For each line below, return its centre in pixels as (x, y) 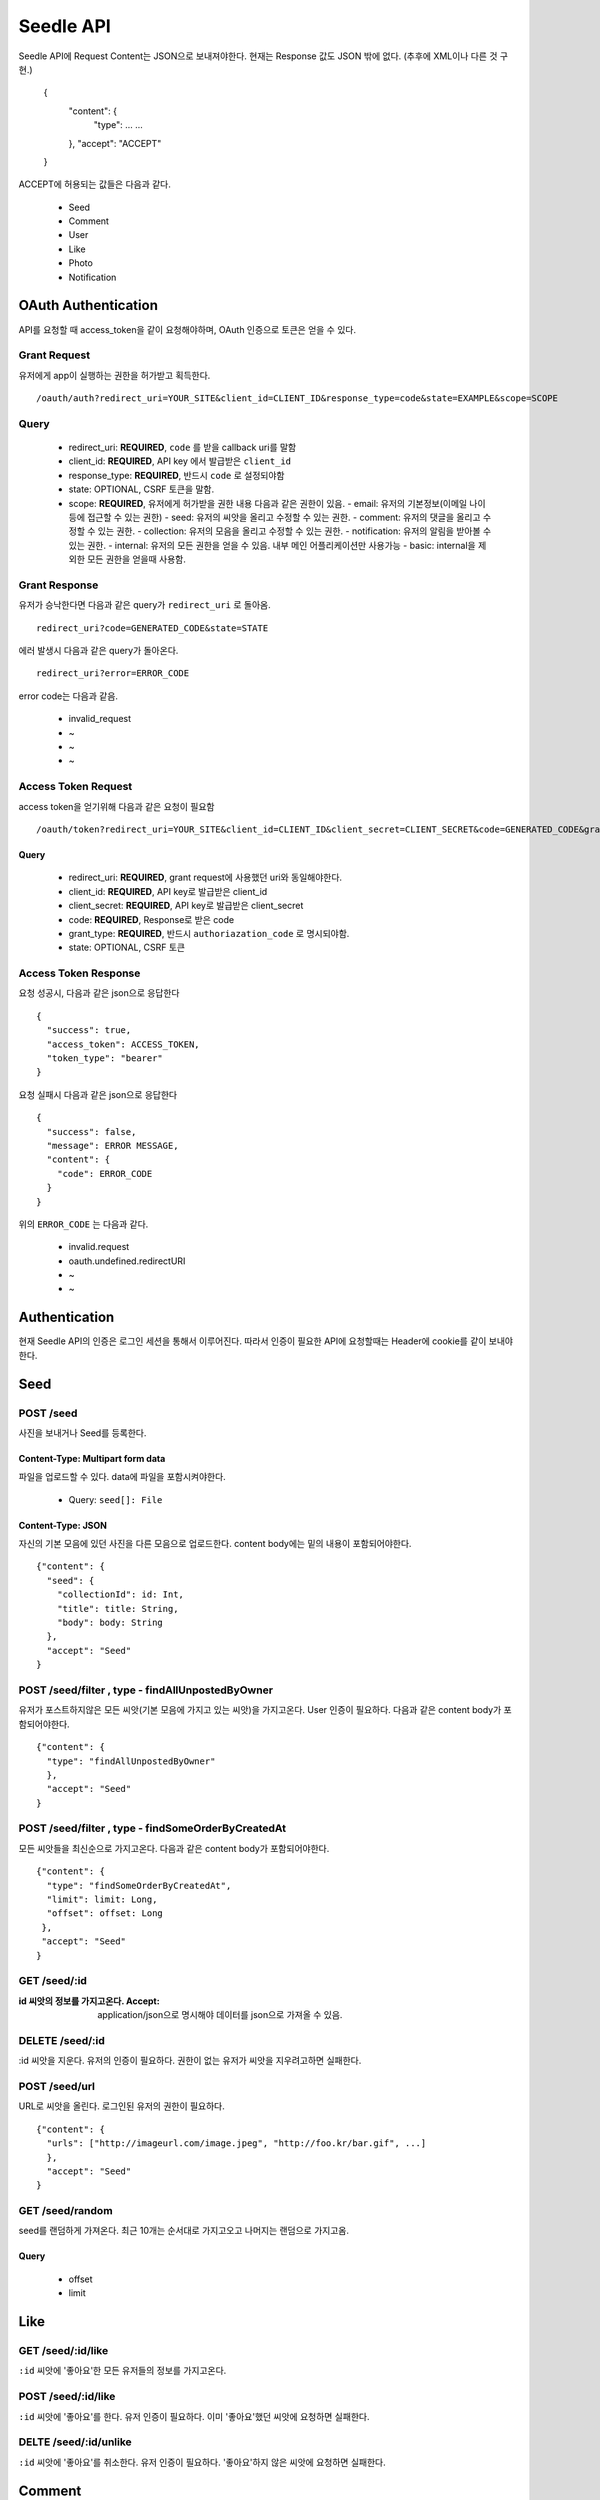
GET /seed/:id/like (63, 2351)
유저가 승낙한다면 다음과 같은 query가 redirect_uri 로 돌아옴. (144, 605)
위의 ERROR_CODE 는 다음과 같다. (83, 1224)
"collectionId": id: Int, (120, 1594)
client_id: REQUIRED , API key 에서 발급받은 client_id (180, 461)
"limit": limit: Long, (102, 1899)
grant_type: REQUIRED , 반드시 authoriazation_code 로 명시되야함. (209, 933)
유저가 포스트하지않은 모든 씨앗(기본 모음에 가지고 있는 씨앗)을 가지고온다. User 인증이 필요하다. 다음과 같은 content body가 (260, 1710)
